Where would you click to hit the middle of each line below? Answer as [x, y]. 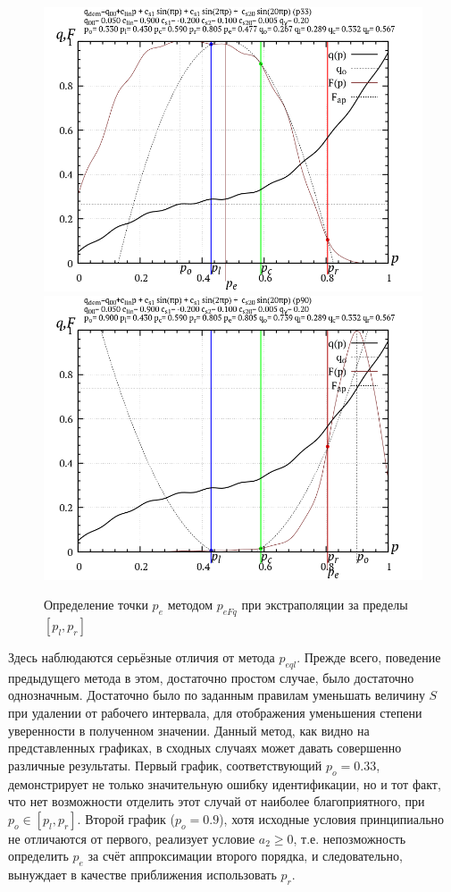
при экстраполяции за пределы [325, 605]
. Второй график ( [126, 818]
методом [190, 605]
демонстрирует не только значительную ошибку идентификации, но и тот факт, [225, 783]
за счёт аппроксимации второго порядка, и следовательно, [245, 856]
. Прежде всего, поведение [369, 656]
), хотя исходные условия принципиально [332, 818]
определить [38, 856]
